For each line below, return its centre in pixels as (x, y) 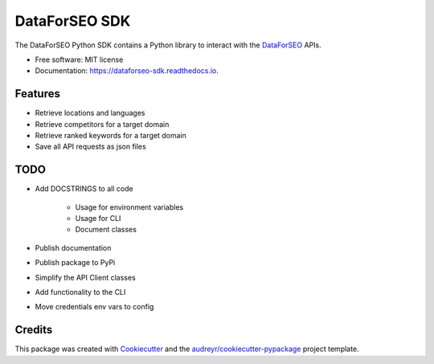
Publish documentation (73, 247)
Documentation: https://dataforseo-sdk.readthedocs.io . (127, 71)
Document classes (106, 230)
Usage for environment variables (129, 207)
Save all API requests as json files (90, 147)
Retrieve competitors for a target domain (102, 124)
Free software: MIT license (79, 59)
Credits (34, 330)
